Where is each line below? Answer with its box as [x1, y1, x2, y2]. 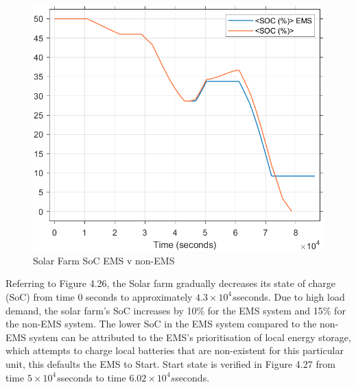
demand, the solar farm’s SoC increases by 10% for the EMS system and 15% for [5, 303, 346, 317]
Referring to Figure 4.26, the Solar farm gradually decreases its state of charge [5, 276, 335, 290]
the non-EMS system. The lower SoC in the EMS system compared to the [5, 316, 317, 331]
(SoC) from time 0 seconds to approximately [5, 289, 193, 303]
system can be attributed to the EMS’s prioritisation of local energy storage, [29, 329, 351, 344]
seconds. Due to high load [236, 289, 345, 303]
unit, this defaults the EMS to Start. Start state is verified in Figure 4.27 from [5, 356, 335, 371]
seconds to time [60, 370, 126, 384]
